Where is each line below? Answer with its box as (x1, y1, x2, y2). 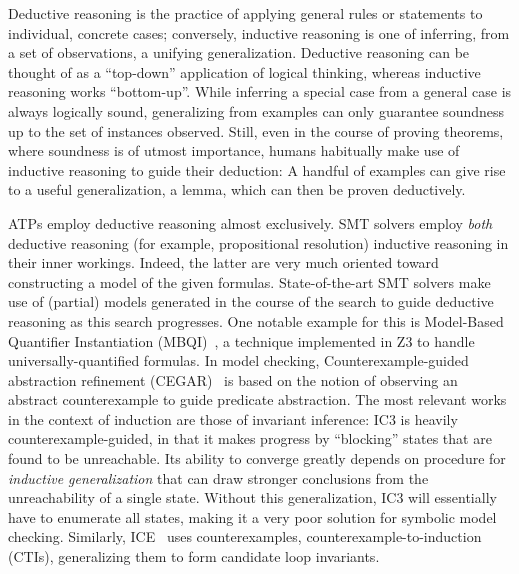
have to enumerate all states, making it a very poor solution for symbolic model (8, 506, 497, 527)
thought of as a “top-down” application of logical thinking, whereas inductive (8, 61, 481, 82)
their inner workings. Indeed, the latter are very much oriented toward (8, 252, 439, 273)
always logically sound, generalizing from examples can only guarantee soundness (8, 100, 505, 121)
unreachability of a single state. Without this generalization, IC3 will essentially (8, 487, 497, 508)
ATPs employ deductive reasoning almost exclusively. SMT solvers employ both (8, 212, 493, 233)
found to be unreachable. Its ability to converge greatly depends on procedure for (8, 448, 506, 469)
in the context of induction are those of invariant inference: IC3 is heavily (8, 408, 458, 429)
